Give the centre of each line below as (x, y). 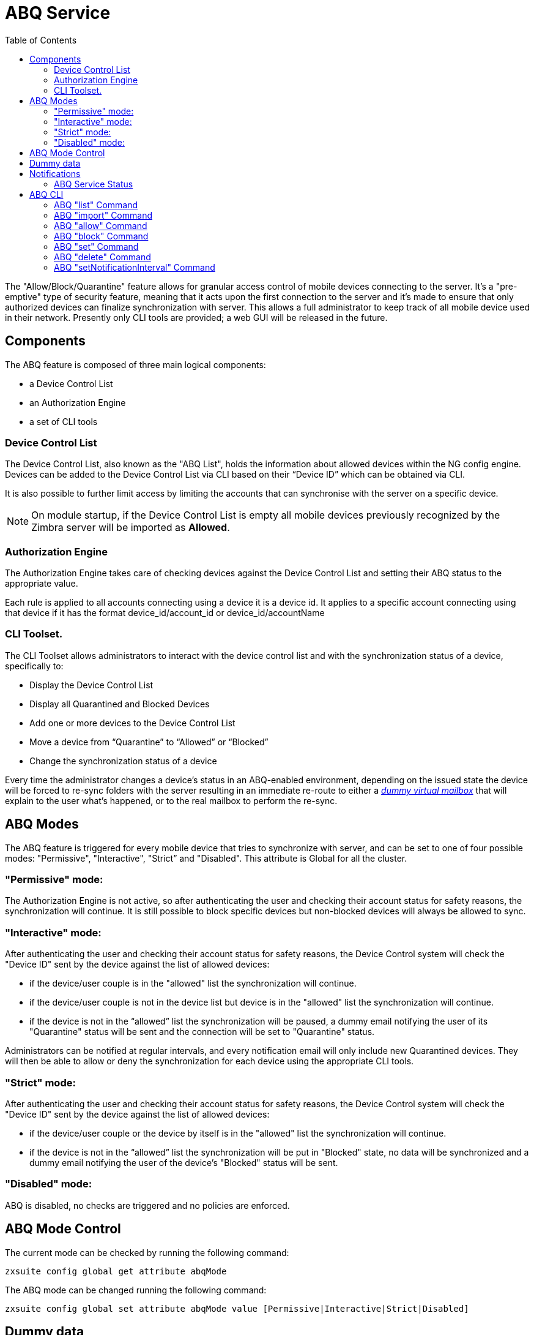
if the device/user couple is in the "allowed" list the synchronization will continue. (193, 983)
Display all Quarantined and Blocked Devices (120, 704)
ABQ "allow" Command (101, 225)
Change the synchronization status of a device (123, 761)
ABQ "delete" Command (102, 257)
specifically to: (34, 666)
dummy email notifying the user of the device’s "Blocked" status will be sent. (184, 1162)
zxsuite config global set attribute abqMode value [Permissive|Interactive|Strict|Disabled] (237, 1308)
